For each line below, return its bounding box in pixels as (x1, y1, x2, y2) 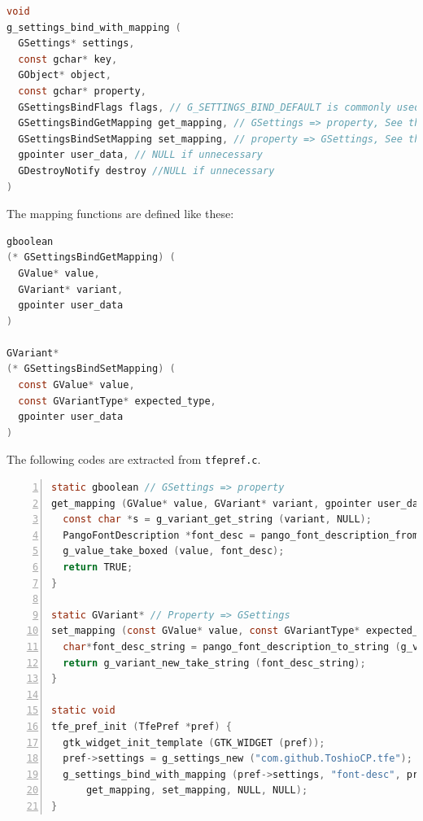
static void (51, 705, 116, 717)
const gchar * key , (18, 53, 118, 65)
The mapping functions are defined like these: (7, 205, 234, 222)
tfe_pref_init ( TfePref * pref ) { (51, 721, 233, 732)
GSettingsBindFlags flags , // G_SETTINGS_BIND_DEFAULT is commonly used (18, 101, 421, 113)
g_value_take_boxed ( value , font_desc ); (63, 545, 285, 557)
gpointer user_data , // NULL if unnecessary (18, 149, 264, 161)
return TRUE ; (63, 561, 133, 574)
